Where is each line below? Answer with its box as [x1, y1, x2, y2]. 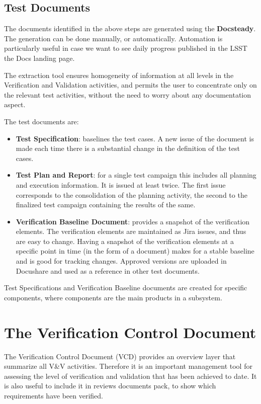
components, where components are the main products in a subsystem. [4, 292, 222, 302]
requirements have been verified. [4, 390, 103, 400]
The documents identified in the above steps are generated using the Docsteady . [4, 23, 256, 34]
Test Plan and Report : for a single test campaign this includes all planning [16, 170, 256, 180]
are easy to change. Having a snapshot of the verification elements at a [16, 235, 234, 246]
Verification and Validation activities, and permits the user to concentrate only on [4, 79, 257, 90]
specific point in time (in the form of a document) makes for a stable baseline [16, 246, 254, 256]
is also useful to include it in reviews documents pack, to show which [4, 380, 216, 391]
